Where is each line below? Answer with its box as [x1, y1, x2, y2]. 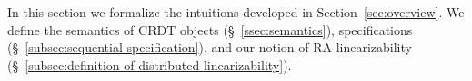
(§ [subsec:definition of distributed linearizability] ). [7, 55, 292, 74]
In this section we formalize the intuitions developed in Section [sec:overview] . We [7, 3, 465, 22]
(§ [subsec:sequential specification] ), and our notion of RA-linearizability [7, 38, 412, 57]
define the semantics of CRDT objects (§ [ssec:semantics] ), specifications [7, 20, 413, 39]
